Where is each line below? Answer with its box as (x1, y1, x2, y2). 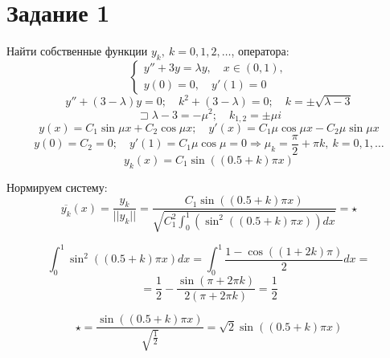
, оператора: (231, 43, 289, 59)
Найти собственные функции (6, 43, 148, 59)
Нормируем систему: (6, 178, 108, 195)
